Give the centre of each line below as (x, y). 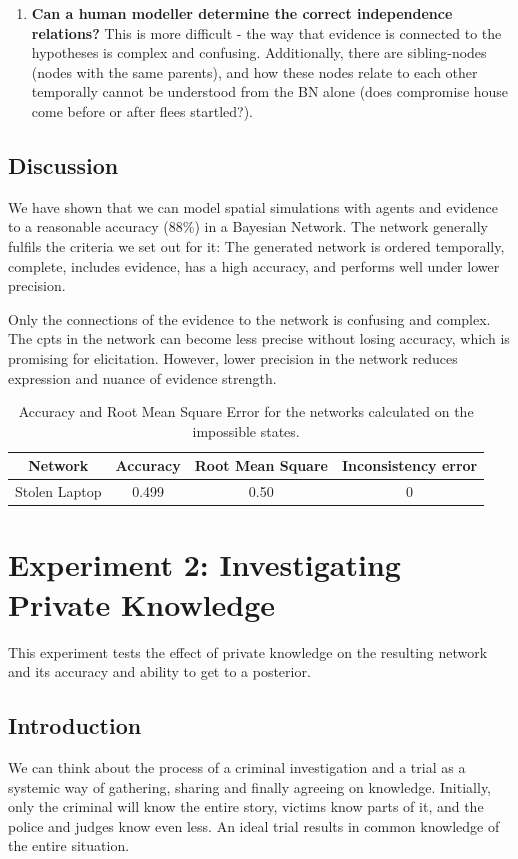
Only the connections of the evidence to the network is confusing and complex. (249, 318)
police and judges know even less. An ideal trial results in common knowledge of (254, 825)
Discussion (63, 164)
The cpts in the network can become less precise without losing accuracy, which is (259, 338)
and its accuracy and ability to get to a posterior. (159, 671)
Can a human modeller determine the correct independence (242, 13)
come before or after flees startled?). (142, 110)
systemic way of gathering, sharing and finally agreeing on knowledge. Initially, (249, 786)
